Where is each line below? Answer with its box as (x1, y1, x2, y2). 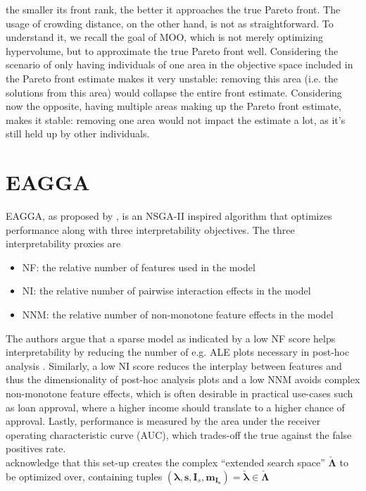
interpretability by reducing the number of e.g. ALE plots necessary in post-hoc (6, 344, 350, 359)
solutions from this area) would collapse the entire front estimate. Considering (6, 85, 342, 99)
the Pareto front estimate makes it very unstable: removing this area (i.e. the (6, 70, 338, 85)
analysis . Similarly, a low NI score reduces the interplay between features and (6, 358, 342, 373)
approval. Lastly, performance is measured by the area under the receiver (6, 414, 321, 428)
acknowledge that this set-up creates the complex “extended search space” (6, 454, 325, 469)
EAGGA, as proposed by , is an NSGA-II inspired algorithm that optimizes (6, 209, 332, 223)
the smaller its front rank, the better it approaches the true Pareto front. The (6, 2, 341, 16)
